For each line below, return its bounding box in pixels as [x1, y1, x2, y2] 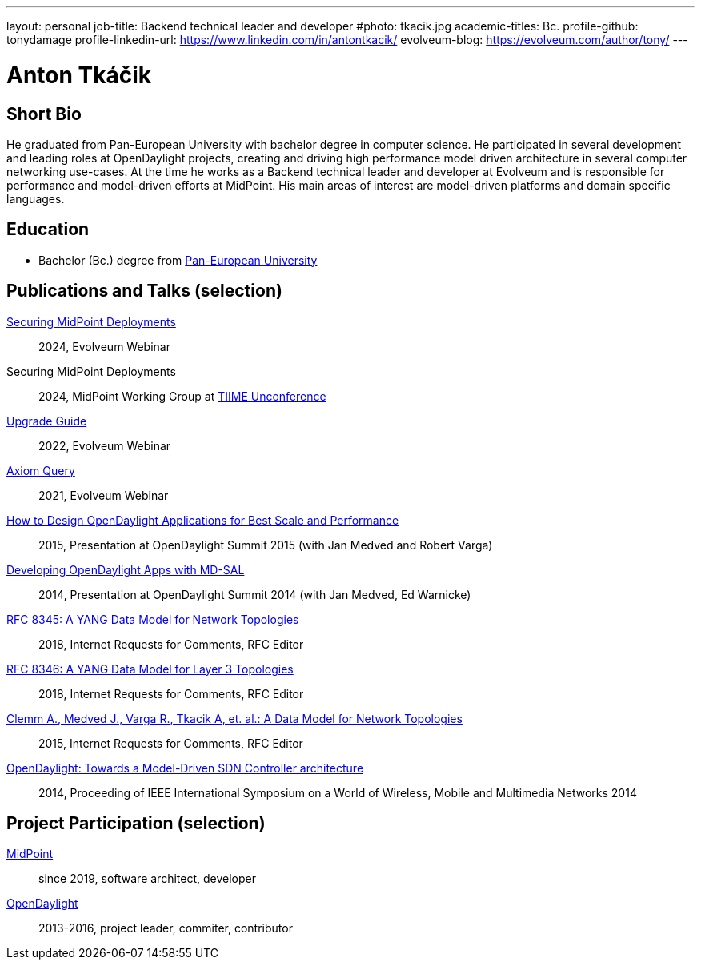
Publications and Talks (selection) [6, 281, 282, 301]
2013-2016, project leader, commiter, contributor [38, 921, 293, 936]
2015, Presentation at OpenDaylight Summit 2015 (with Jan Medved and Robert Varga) [38, 537, 493, 552]
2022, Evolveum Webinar [38, 438, 171, 453]
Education [6, 219, 90, 240]
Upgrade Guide [6, 413, 87, 428]
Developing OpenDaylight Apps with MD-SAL [6, 562, 245, 577]
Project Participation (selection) [6, 813, 266, 834]
